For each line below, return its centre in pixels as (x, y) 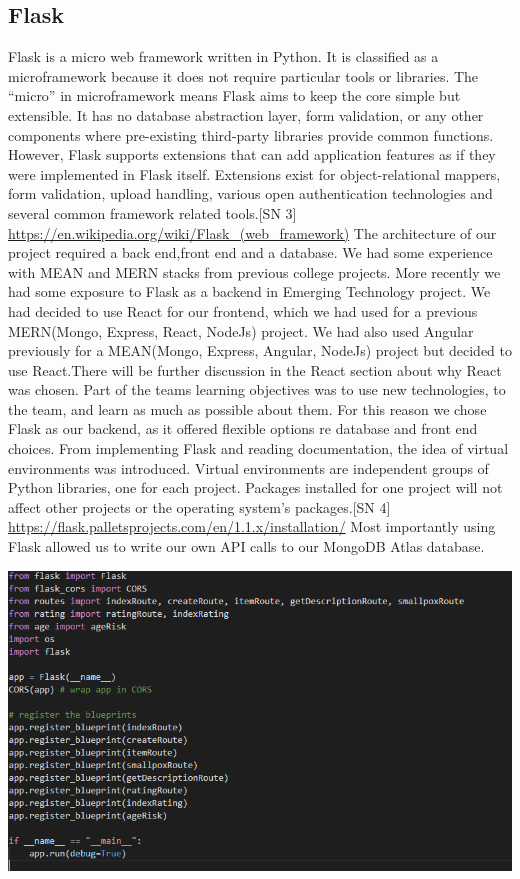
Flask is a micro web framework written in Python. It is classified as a (223, 56)
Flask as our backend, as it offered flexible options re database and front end (243, 428)
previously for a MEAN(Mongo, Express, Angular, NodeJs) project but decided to (260, 350)
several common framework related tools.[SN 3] (152, 212)
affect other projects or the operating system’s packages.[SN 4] (199, 506)
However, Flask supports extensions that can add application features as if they (252, 154)
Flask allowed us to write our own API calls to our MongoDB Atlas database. (246, 546)
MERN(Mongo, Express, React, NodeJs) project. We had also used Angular (241, 330)
